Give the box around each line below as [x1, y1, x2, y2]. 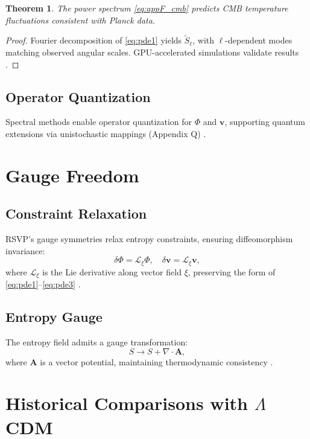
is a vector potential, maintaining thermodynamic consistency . [40, 355, 273, 368]
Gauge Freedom [5, 162, 139, 187]
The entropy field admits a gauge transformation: [5, 336, 188, 348]
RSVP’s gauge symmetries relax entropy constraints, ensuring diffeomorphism [5, 232, 293, 245]
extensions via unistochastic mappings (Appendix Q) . [5, 127, 206, 139]
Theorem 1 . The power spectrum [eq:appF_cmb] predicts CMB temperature [5, 2, 288, 14]
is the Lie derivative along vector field [42, 265, 182, 278]
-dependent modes [225, 34, 293, 46]
